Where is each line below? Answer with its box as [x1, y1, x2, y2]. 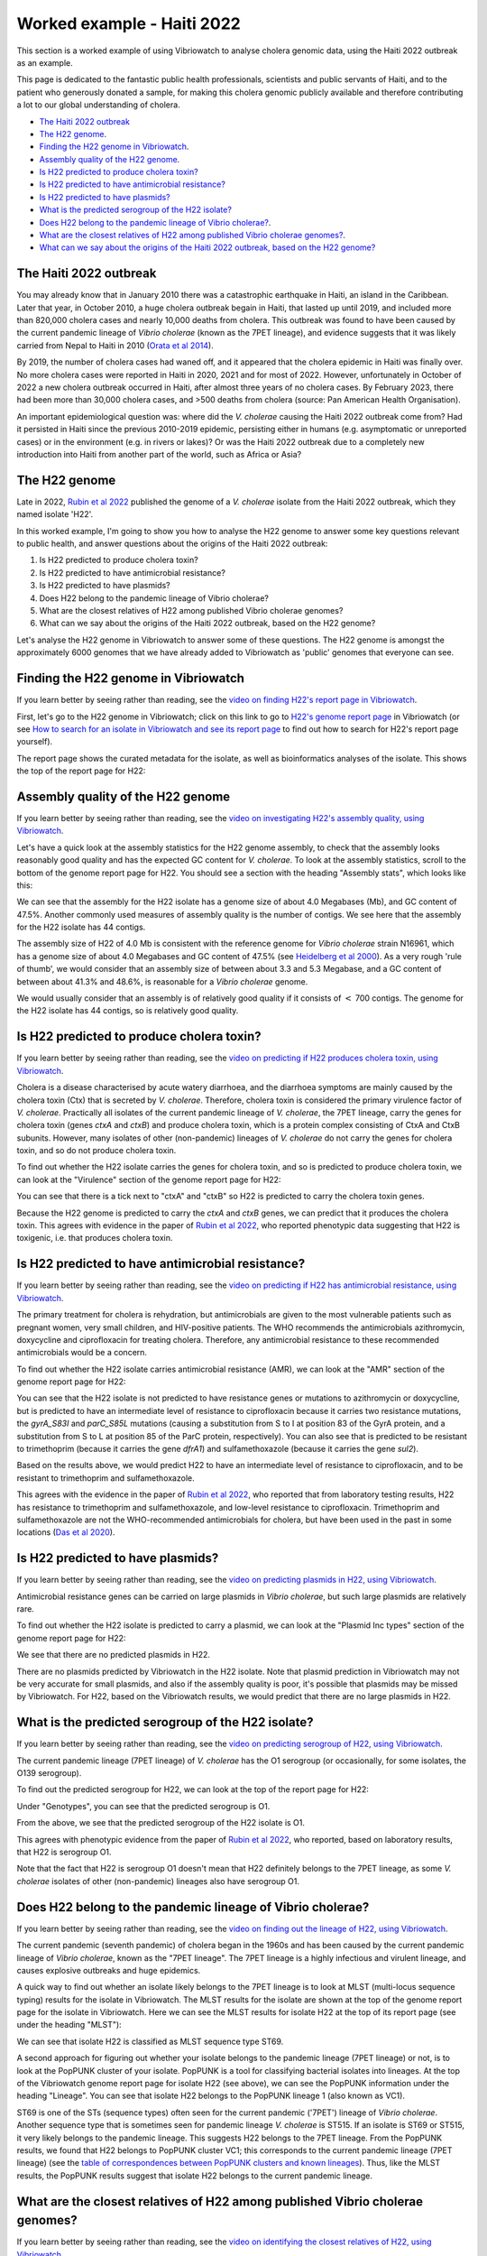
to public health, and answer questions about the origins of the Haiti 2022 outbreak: [16, 538, 328, 550]
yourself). [16, 736, 53, 747]
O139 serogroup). [16, 1768, 82, 1779]
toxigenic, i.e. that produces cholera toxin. [16, 1233, 173, 1244]
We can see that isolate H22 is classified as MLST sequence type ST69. [16, 2036, 284, 2047]
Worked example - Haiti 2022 [16, 14, 241, 33]
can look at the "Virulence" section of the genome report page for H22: [16, 1174, 281, 1185]
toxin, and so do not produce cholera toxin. [16, 1145, 177, 1156]
